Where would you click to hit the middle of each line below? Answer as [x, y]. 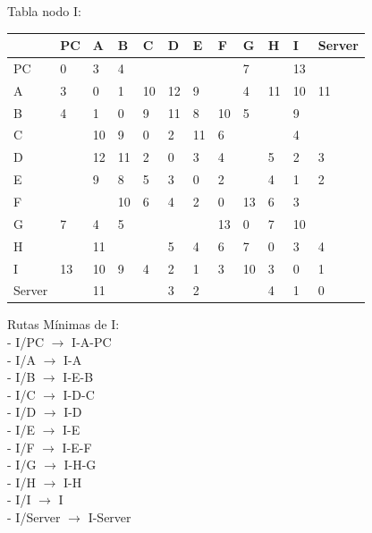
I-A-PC [92, 342]
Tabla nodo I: [44, 11]
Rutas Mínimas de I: [63, 324]
